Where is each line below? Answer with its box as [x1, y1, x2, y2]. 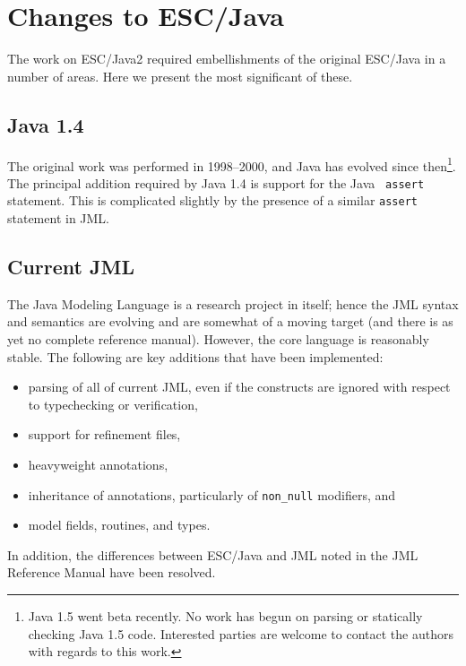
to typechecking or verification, [28, 394, 198, 413]
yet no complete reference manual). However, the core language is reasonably [7, 330, 429, 349]
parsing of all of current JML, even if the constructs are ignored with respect [28, 377, 451, 396]
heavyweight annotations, [28, 455, 168, 474]
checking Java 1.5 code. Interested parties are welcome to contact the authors [28, 624, 453, 643]
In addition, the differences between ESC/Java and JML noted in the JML [7, 545, 419, 564]
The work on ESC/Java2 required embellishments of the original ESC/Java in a [7, 49, 446, 68]
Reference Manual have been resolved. [7, 563, 216, 582]
